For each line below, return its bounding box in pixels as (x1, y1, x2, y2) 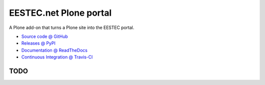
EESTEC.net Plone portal (9, 7, 112, 18)
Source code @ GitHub (21, 33, 68, 39)
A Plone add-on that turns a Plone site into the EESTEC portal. (9, 25, 134, 30)
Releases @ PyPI (21, 40, 56, 46)
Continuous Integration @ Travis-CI (21, 54, 93, 60)
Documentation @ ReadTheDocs (21, 47, 88, 53)
